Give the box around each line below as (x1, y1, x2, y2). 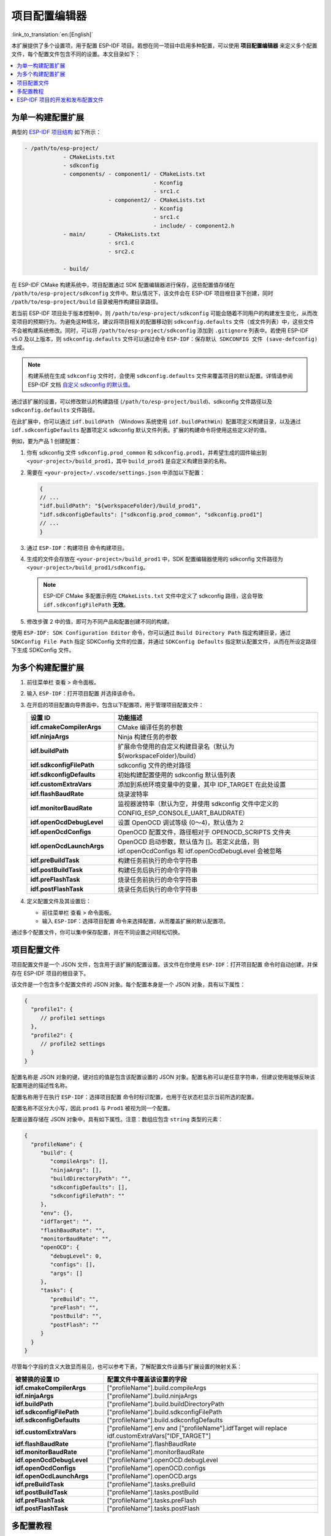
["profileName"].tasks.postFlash (107, 1504, 200, 1513)
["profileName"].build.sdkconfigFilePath (107, 1408, 223, 1416)
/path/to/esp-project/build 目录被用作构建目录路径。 (11, 298, 162, 305)
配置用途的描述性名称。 (11, 1082, 70, 1089)
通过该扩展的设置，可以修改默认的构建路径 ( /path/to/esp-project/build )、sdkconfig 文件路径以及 (11, 398, 273, 405)
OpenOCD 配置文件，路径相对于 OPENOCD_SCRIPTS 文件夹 (117, 828, 291, 837)
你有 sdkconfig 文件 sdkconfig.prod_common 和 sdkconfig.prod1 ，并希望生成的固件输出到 (26, 449, 267, 456)
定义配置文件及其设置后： (26, 898, 91, 905)
